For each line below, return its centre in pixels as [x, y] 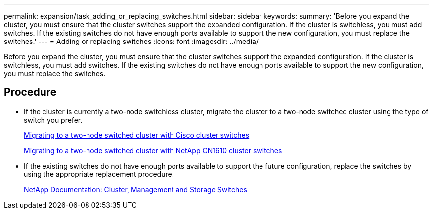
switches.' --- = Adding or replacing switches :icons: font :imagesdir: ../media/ [131, 41]
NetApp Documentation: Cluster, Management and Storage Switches [135, 189]
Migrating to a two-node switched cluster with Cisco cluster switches [137, 135]
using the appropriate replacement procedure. [99, 174]
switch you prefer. [53, 120]
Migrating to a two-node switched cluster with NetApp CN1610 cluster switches [153, 150]
